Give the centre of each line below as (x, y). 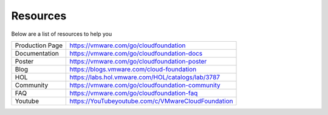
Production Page (39, 45)
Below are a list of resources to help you (62, 34)
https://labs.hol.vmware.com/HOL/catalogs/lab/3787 (145, 77)
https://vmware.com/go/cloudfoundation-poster (138, 61)
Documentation (37, 53)
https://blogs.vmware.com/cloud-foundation (133, 69)
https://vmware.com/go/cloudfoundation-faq (134, 93)
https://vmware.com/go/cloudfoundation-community (145, 85)
